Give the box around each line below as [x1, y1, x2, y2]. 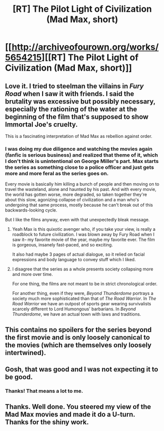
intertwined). [5, 349, 47, 357]
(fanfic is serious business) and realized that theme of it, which [5, 151, 158, 158]
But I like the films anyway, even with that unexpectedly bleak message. [5, 217, 150, 223]
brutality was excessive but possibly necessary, [5, 97, 156, 106]
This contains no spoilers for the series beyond [5, 325, 152, 334]
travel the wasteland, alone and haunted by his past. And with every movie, [5, 187, 157, 192]
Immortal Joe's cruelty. [5, 120, 78, 129]
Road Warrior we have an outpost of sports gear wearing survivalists [12, 301, 151, 307]
